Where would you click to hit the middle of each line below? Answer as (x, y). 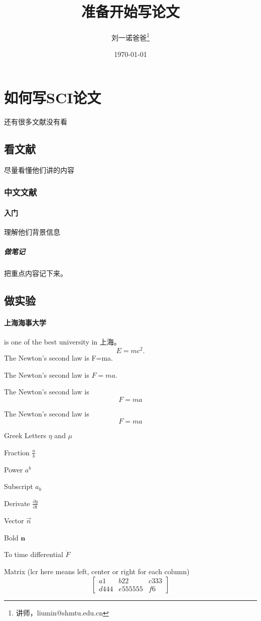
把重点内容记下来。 (36, 273)
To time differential (34, 554)
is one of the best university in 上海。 (62, 342)
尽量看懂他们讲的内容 (39, 169)
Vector (14, 521)
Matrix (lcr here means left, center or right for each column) (97, 571)
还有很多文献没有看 (36, 121)
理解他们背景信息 (32, 231)
